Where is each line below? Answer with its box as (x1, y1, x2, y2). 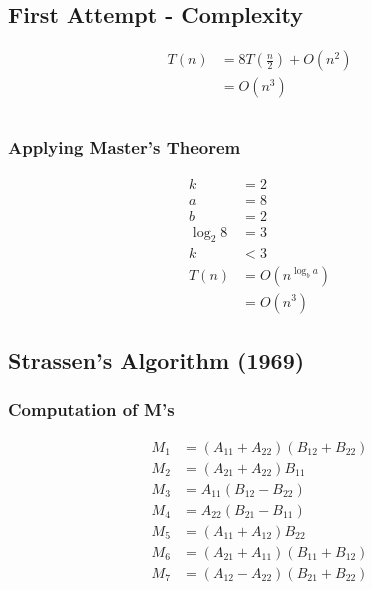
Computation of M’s (8, 397, 175, 422)
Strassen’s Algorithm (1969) (8, 344, 305, 375)
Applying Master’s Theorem (8, 135, 241, 160)
